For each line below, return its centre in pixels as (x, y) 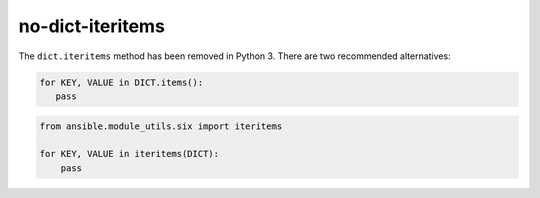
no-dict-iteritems (91, 26)
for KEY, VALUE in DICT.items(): (121, 82)
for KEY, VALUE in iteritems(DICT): (129, 154)
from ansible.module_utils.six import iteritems (161, 126)
